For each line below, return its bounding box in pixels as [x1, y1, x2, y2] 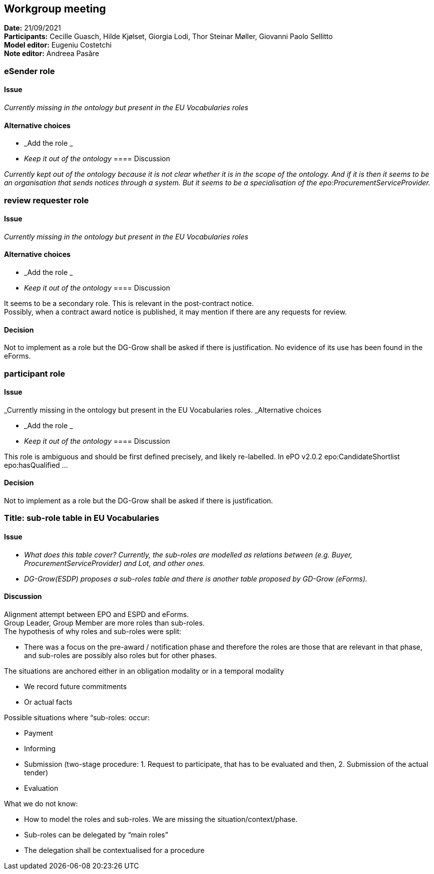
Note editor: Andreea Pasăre [4, 49, 99, 58]
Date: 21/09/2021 [4, 24, 61, 33]
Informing [24, 744, 56, 753]
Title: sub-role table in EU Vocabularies [4, 513, 159, 523]
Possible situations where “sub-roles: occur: [4, 713, 150, 722]
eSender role [4, 66, 55, 76]
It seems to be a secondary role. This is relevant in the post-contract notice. [4, 299, 254, 308]
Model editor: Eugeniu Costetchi [4, 41, 112, 50]
